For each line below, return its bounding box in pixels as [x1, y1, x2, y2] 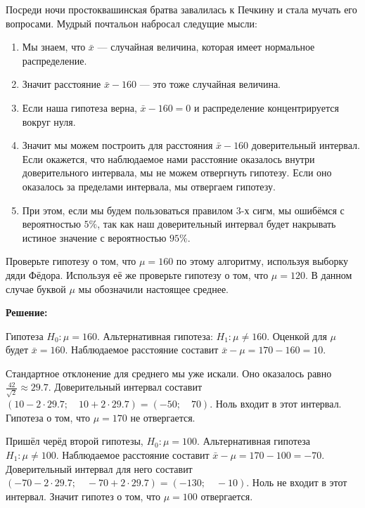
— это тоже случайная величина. [139, 77, 281, 91]
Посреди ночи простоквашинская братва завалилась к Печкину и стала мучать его [6, 2, 357, 16]
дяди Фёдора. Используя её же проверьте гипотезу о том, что [6, 267, 269, 282]
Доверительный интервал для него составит [6, 461, 193, 476]
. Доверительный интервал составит [48, 379, 203, 394]
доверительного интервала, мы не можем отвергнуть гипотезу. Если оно [22, 165, 332, 180]
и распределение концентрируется [193, 100, 339, 115]
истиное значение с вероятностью [22, 230, 167, 245]
